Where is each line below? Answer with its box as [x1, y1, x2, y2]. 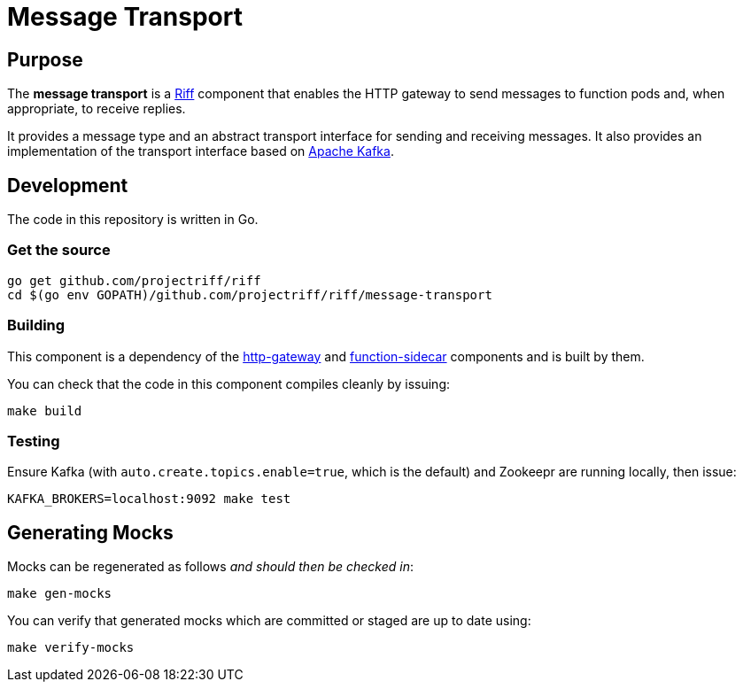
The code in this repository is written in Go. [7, 212, 259, 228]
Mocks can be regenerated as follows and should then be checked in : [7, 559, 414, 575]
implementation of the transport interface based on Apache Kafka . [7, 143, 394, 159]
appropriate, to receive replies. [7, 101, 186, 117]
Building [7, 316, 66, 335]
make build [7, 403, 82, 418]
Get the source [7, 241, 111, 259]
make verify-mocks [7, 640, 135, 655]
